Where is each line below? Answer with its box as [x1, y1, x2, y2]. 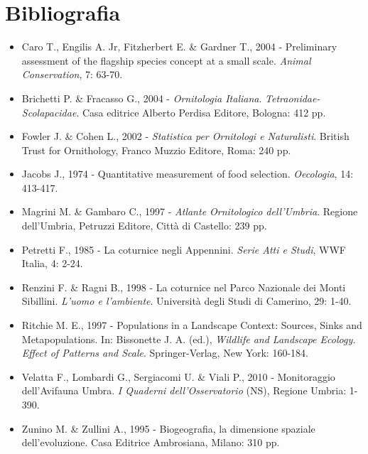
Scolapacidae [21, 104, 77, 119]
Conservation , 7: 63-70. [21, 67, 123, 82]
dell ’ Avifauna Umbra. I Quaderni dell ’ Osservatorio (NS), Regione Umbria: [21, 383, 347, 398]
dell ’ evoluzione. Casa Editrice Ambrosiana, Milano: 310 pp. [21, 435, 280, 450]
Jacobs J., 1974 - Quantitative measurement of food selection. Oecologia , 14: [21, 166, 354, 181]
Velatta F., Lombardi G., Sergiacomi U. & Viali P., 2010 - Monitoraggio [21, 369, 335, 384]
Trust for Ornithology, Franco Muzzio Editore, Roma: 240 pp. [21, 142, 291, 157]
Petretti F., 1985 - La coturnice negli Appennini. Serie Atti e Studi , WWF [21, 242, 346, 256]
